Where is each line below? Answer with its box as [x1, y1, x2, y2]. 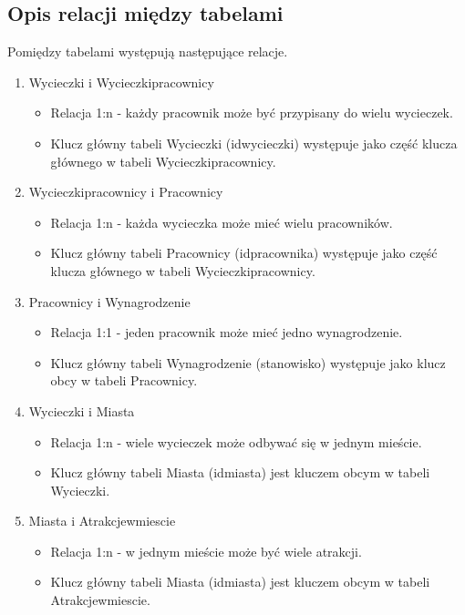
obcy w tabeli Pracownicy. [50, 371, 198, 390]
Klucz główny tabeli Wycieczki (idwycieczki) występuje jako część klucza [50, 133, 458, 152]
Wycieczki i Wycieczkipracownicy [28, 72, 214, 91]
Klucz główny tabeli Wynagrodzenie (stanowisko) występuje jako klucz [50, 353, 446, 372]
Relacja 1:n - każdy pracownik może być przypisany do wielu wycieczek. [50, 103, 453, 122]
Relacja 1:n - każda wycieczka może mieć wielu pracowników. [50, 212, 393, 231]
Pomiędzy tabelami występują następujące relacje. [7, 42, 288, 61]
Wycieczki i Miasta [28, 401, 135, 420]
